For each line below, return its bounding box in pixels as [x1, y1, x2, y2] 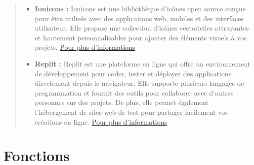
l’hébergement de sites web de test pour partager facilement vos [35, 106, 228, 117]
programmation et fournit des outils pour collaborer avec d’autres [35, 87, 234, 98]
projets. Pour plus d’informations [35, 42, 135, 52]
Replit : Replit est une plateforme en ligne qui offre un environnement [35, 58, 251, 68]
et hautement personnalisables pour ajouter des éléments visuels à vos [35, 32, 247, 42]
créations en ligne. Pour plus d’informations [35, 116, 167, 127]
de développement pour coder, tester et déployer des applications [35, 68, 232, 78]
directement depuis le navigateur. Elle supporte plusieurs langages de [35, 78, 244, 88]
